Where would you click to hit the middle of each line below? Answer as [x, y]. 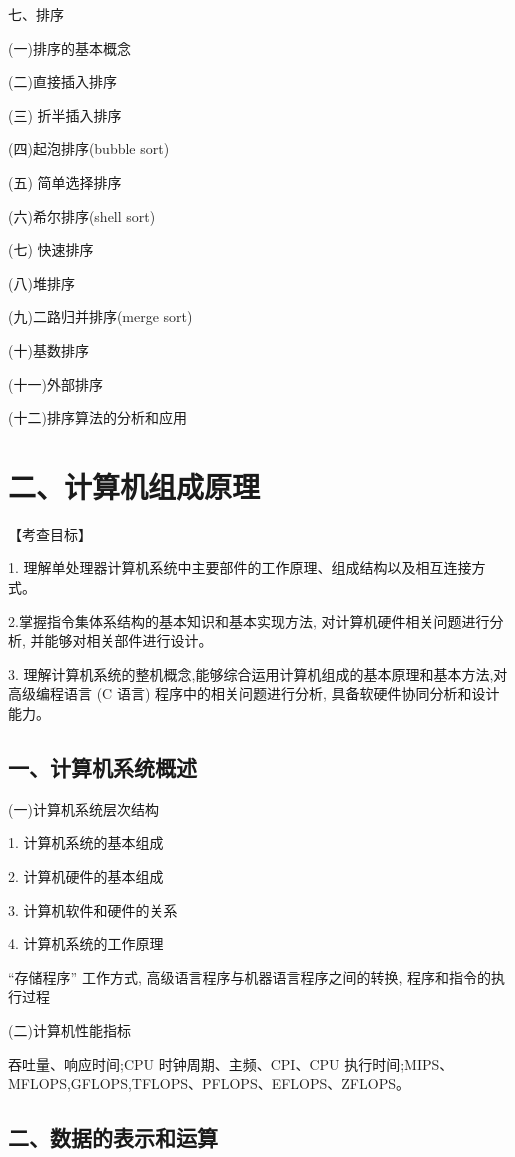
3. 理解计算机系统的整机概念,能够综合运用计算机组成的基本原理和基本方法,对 [258, 673]
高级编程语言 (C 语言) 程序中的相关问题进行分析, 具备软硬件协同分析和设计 [254, 693]
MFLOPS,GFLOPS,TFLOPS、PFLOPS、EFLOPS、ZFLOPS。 [209, 1083]
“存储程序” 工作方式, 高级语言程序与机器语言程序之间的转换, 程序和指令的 [249, 976]
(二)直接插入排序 [62, 81]
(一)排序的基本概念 [69, 47]
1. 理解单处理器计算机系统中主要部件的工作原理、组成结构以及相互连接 [240, 567]
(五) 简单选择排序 [65, 181]
